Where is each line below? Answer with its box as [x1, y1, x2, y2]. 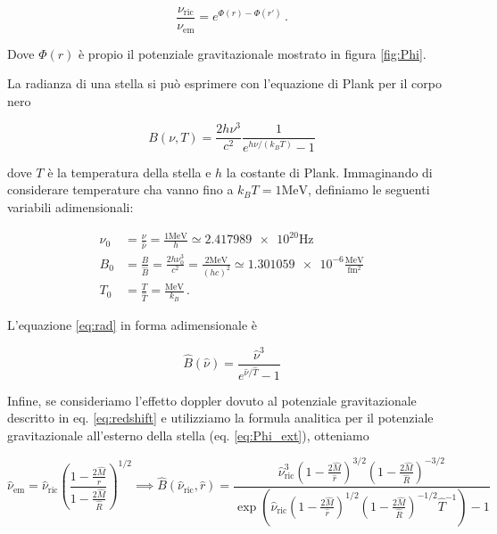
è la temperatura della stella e [47, 162, 211, 181]
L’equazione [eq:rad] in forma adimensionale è [7, 316, 257, 334]
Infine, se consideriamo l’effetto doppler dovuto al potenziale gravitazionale [7, 390, 417, 409]
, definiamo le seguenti [307, 180, 430, 199]
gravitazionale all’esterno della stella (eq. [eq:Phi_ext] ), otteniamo [7, 425, 369, 444]
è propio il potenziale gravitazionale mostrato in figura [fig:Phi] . [78, 44, 427, 62]
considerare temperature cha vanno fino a [7, 180, 234, 199]
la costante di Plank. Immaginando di [226, 162, 433, 181]
